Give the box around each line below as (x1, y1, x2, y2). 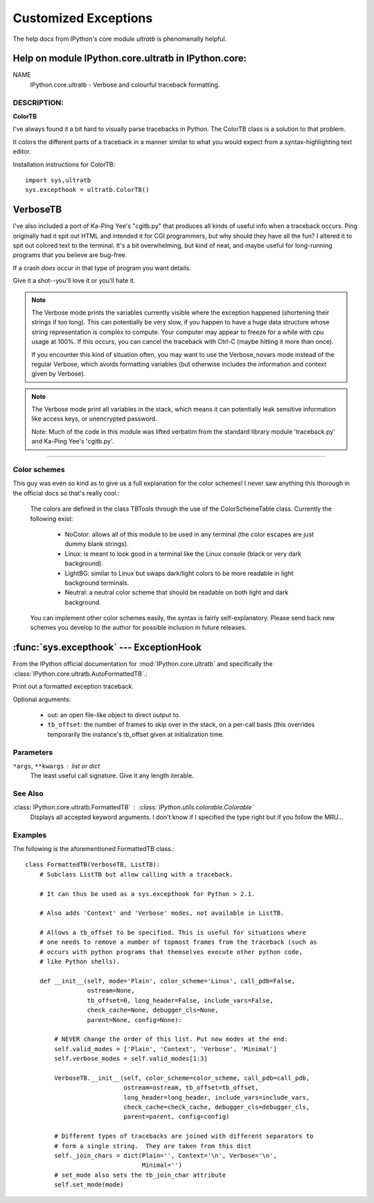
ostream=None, (87, 987, 135, 994)
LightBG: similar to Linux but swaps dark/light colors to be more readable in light (64, 569, 294, 577)
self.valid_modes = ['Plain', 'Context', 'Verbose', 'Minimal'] (54, 1045, 277, 1053)
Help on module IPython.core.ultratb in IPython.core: (12, 53, 247, 64)
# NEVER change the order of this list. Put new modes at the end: (54, 1035, 288, 1043)
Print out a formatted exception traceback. (12, 683, 134, 691)
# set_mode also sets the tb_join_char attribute (54, 1171, 226, 1179)
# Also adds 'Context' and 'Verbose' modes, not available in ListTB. (39, 909, 285, 917)
